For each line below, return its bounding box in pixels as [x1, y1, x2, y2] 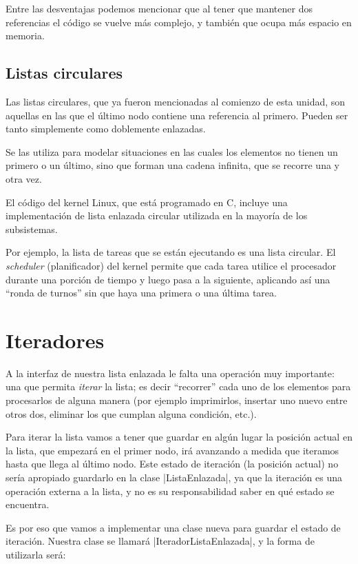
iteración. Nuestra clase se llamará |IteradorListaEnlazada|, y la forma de [6, 534, 315, 548]
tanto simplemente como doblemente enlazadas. [6, 121, 206, 136]
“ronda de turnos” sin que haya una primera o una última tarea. [6, 285, 277, 300]
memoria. [6, 28, 45, 43]
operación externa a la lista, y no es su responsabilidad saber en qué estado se [6, 483, 335, 498]
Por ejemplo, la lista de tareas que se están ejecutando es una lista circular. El [6, 245, 336, 259]
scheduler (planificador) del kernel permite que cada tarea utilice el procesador [6, 258, 337, 272]
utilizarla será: [6, 547, 66, 561]
